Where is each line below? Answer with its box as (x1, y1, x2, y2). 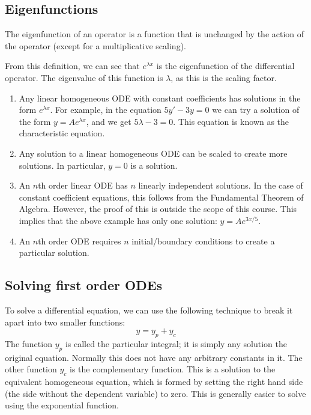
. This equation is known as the (173, 115, 289, 127)
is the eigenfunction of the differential (156, 59, 295, 72)
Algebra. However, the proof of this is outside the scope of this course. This (19, 202, 297, 215)
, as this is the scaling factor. (171, 71, 277, 83)
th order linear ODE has (38, 179, 128, 192)
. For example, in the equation (50, 103, 162, 116)
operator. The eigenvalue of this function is (5, 71, 163, 83)
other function (5, 363, 57, 375)
